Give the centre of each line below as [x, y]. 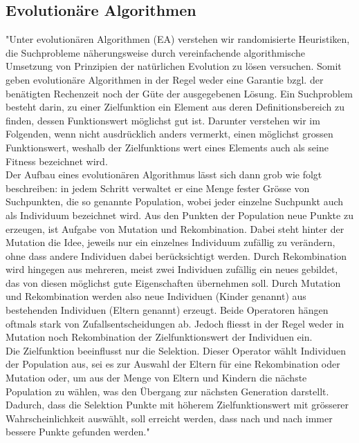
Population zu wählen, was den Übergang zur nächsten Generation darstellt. [167, 391]
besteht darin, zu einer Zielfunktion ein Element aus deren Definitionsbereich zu [175, 107]
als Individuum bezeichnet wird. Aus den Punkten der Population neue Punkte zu [179, 215]
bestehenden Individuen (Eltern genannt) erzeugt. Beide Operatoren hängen [167, 310]
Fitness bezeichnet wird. [57, 161]
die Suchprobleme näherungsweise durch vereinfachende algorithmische [155, 52]
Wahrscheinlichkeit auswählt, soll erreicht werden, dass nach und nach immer [169, 418]
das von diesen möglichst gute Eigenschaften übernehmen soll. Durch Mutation [173, 282]
